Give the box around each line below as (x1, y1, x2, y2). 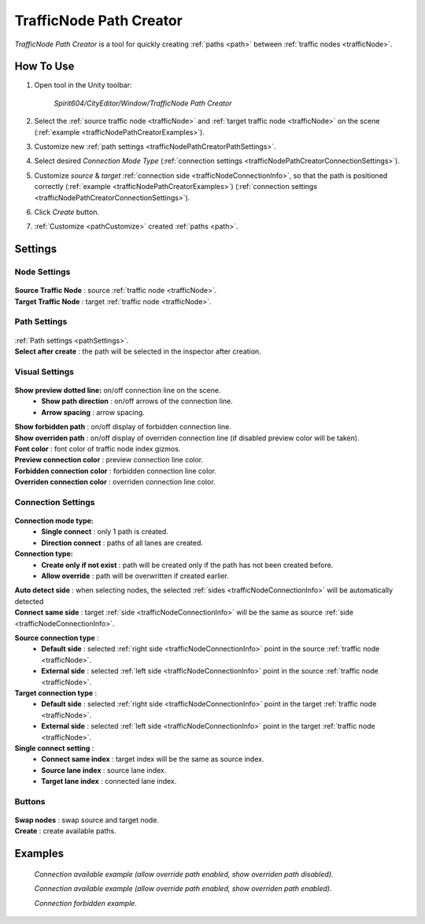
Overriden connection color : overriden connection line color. (14, 477, 216, 487)
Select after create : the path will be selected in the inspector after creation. (14, 347, 261, 356)
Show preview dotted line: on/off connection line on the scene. (14, 386, 221, 395)
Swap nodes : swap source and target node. (14, 815, 159, 825)
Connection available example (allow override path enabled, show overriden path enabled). (34, 884, 332, 893)
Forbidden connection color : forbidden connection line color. (14, 466, 216, 476)
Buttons (14, 796, 46, 807)
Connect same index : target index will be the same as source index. (41, 755, 264, 764)
